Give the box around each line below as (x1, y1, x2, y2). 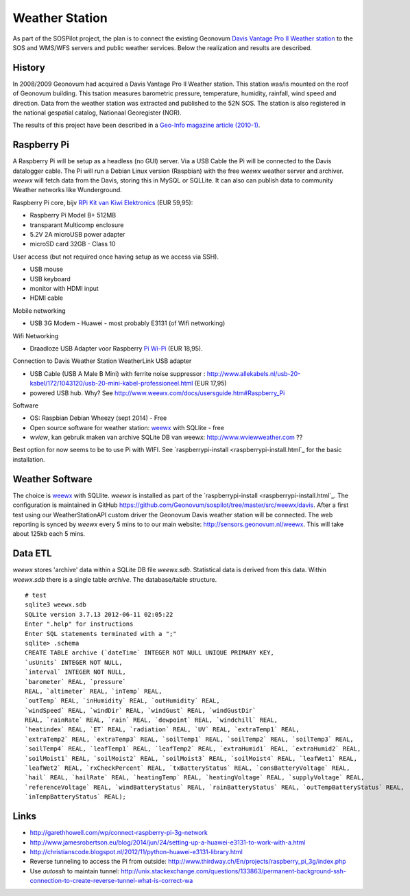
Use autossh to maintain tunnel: (29, 866, 120, 875)
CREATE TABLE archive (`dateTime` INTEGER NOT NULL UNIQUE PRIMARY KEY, (25, 649, 274, 657)
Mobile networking (12, 306, 66, 315)
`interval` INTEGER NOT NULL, (25, 668, 127, 676)
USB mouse (29, 265, 63, 274)
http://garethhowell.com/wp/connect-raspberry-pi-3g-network (29, 829, 208, 837)
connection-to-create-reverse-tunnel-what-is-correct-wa (29, 877, 193, 885)
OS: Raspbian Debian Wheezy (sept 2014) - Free (29, 414, 167, 422)
